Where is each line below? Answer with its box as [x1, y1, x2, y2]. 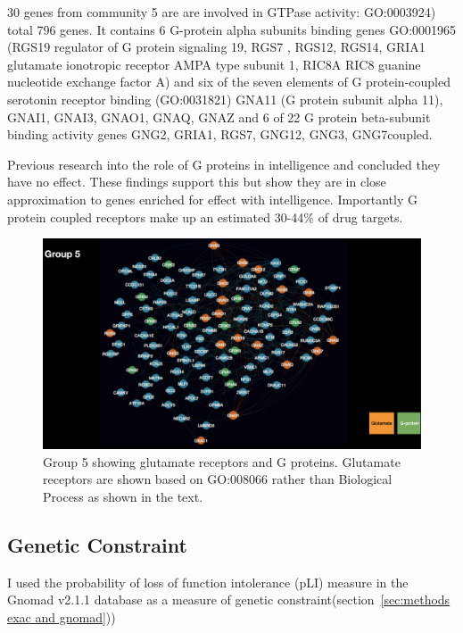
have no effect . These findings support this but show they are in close [7, 172, 386, 191]
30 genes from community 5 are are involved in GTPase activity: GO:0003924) [7, 3, 436, 21]
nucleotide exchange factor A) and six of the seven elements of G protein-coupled [7, 72, 451, 91]
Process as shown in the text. [43, 487, 203, 505]
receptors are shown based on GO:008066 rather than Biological [43, 470, 393, 488]
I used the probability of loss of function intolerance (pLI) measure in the [7, 572, 409, 591]
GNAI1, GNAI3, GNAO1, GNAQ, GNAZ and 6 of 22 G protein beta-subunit [7, 107, 431, 126]
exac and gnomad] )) [7, 607, 116, 626]
